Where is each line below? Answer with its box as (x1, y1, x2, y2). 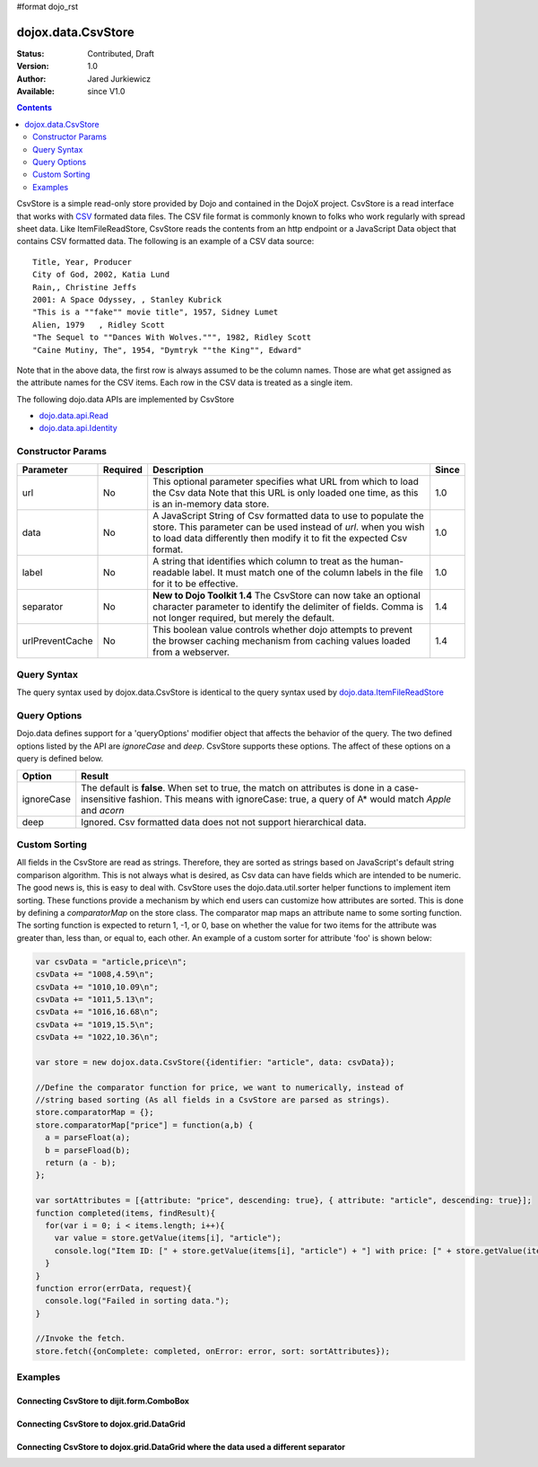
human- (370, 555, 403, 567)
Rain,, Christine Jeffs (32, 282, 137, 292)
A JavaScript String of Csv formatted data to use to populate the (152, 509, 425, 522)
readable (152, 566, 190, 578)
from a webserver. (152, 646, 230, 658)
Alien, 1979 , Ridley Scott (32, 320, 166, 329)
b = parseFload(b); (45, 1145, 131, 1155)
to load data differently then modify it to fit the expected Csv (152, 531, 408, 544)
